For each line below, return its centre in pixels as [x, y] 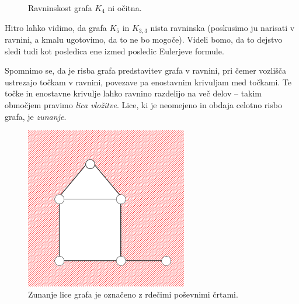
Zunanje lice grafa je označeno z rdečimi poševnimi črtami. [133, 294]
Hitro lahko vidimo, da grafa [56, 27]
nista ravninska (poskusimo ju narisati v [222, 27]
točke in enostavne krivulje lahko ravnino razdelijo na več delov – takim [133, 93]
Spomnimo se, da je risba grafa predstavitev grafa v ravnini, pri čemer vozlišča [146, 70]
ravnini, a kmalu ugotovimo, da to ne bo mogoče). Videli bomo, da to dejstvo [144, 39]
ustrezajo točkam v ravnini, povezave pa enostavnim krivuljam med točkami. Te [148, 82]
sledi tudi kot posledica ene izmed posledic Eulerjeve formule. [114, 51]
